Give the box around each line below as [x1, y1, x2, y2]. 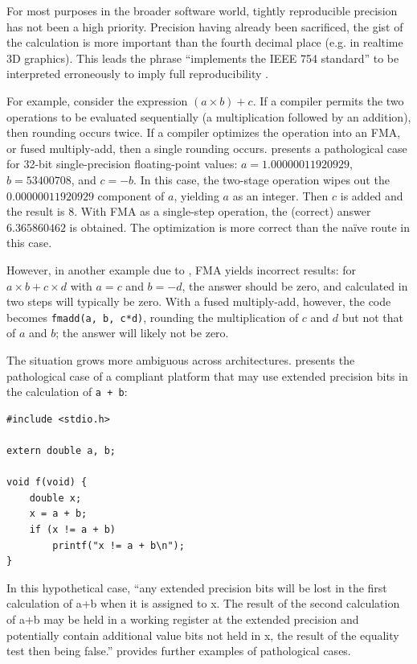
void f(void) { [6, 476, 88, 489]
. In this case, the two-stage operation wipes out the [133, 171, 390, 188]
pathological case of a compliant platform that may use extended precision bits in [6, 367, 408, 384]
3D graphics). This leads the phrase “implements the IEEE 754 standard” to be [6, 49, 399, 66]
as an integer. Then [232, 187, 329, 204]
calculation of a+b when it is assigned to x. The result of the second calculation [6, 595, 400, 612]
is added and [340, 187, 403, 204]
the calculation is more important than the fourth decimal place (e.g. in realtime [6, 34, 403, 51]
